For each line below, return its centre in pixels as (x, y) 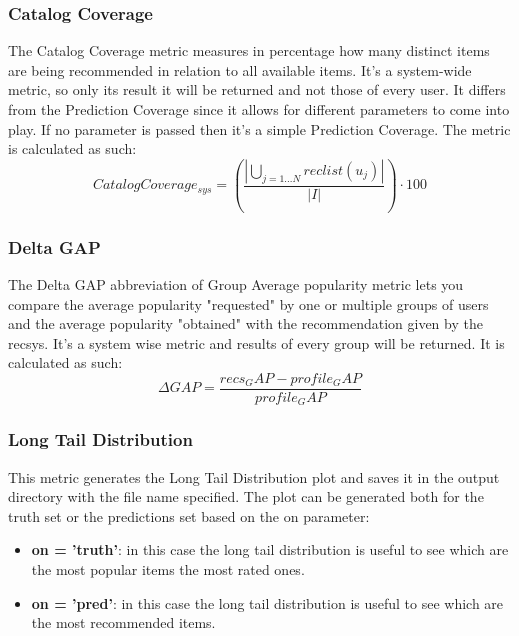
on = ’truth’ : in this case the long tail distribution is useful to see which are (270, 549)
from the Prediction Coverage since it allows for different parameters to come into (259, 109)
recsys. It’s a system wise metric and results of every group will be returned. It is (256, 342)
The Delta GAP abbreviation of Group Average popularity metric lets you (236, 283)
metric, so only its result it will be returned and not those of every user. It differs (257, 89)
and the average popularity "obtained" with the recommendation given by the (245, 323)
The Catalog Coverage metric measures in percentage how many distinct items (249, 50)
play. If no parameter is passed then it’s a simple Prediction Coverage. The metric (259, 128)
